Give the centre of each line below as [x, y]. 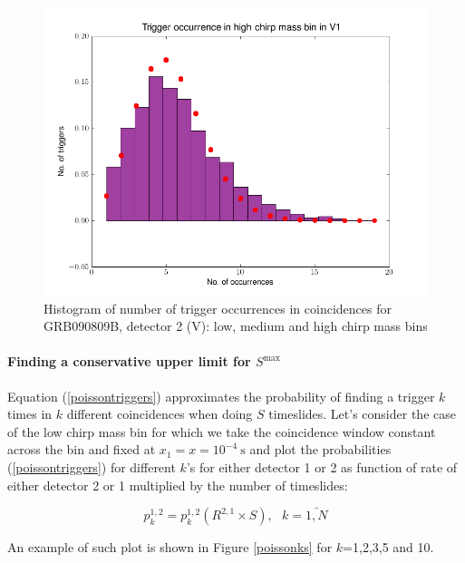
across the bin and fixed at [82, 449]
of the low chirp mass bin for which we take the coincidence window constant [222, 431]
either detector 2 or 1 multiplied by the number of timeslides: [178, 485]
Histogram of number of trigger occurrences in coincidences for [218, 308]
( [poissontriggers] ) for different [92, 466]
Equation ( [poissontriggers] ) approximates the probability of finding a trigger [221, 396]
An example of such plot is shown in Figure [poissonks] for [170, 547]
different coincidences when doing [160, 414]
